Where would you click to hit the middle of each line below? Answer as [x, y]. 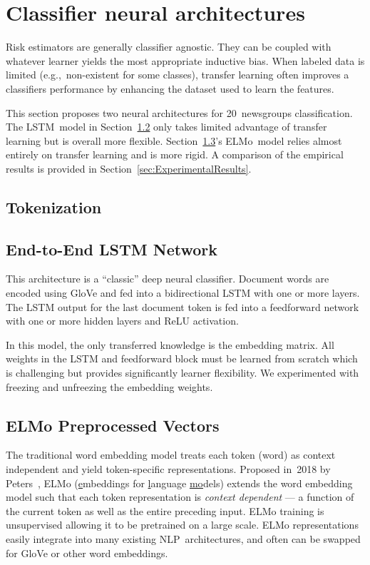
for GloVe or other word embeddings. [87, 553]
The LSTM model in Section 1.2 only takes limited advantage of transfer [166, 127]
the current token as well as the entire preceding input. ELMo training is [165, 510]
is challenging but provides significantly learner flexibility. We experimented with [183, 373]
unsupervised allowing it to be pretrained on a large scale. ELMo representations [182, 525]
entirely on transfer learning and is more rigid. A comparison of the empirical [175, 154]
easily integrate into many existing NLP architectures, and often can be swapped [183, 538]
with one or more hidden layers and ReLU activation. [122, 321]
